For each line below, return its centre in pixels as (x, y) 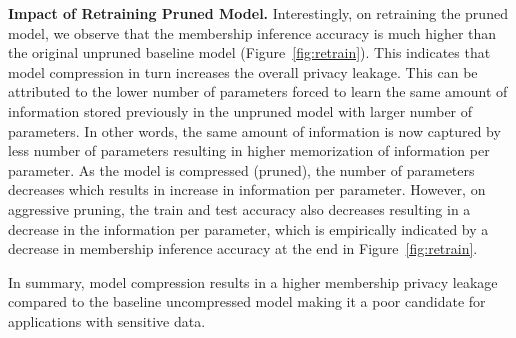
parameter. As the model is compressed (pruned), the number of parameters (241, 169)
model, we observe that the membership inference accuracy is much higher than (252, 32)
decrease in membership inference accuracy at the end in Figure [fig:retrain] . (243, 248)
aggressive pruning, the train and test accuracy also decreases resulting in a (239, 208)
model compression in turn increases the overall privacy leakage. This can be (243, 71)
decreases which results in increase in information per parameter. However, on (247, 189)
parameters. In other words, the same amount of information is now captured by (254, 130)
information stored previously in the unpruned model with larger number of (240, 110)
